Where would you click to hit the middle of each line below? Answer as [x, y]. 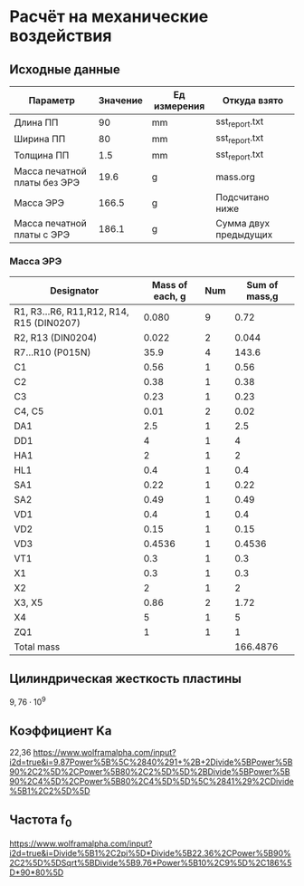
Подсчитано [242, 197]
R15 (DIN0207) [47, 323]
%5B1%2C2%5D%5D [50, 791]
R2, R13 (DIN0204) [56, 337]
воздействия [61, 36]
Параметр [52, 100]
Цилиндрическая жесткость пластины [125, 679]
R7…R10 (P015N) [52, 352]
